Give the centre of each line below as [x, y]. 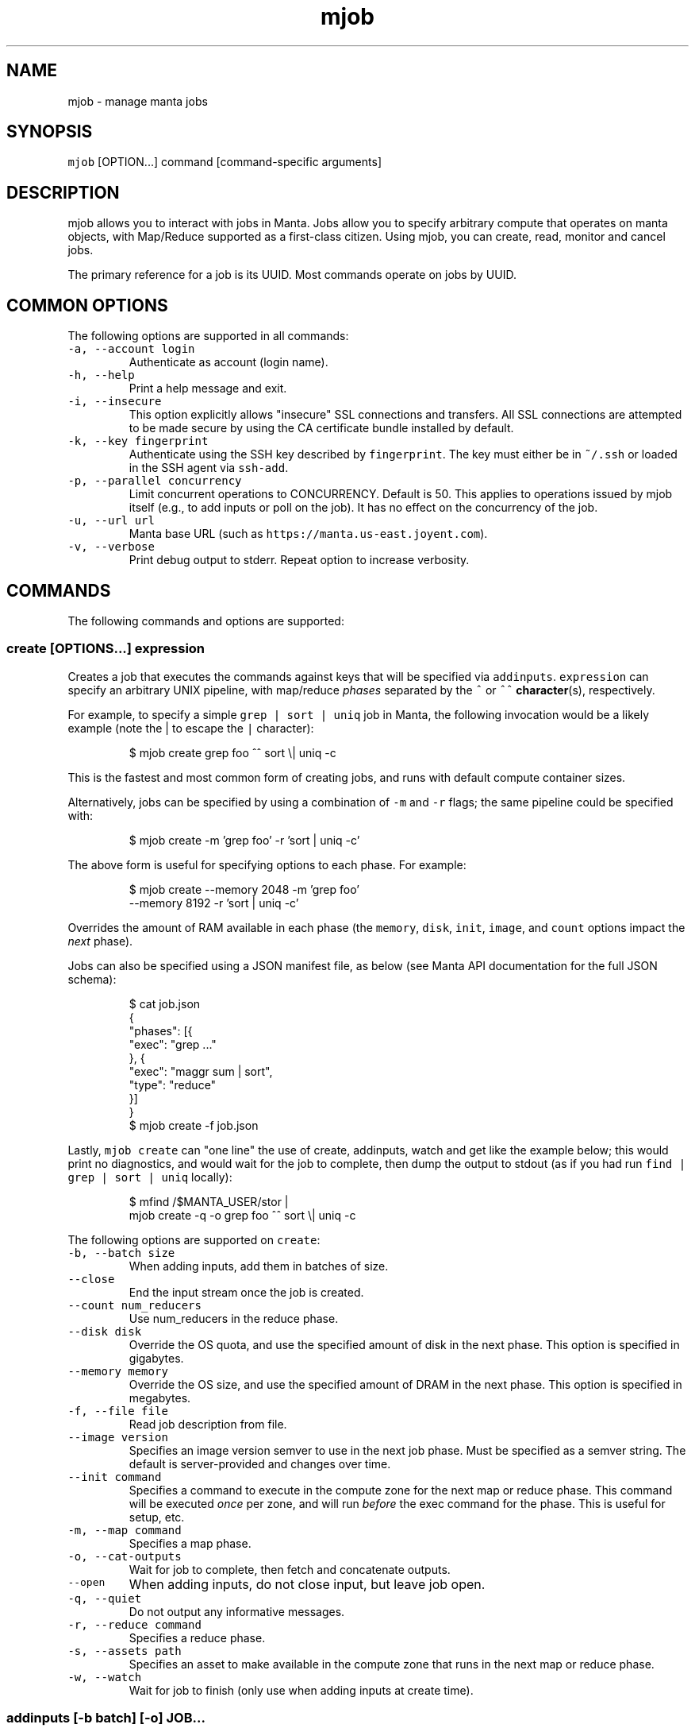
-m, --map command [125, 1530]
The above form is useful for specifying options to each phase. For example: [267, 864]
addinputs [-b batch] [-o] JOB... [106, 1718]
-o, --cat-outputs [125, 1556]
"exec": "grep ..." [173, 1044]
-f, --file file [118, 1411]
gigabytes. [156, 1358]
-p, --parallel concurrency [155, 481]
